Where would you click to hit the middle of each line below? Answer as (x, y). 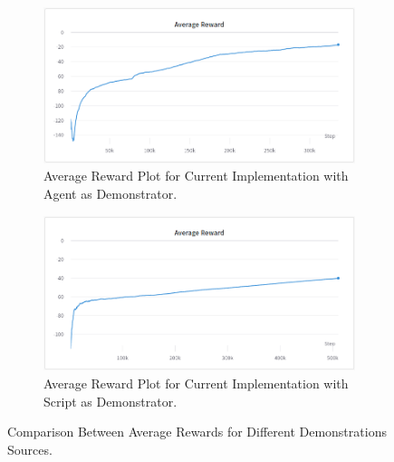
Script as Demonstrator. (111, 401)
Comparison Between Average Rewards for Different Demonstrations (197, 432)
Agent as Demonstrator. (111, 193)
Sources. (30, 449)
